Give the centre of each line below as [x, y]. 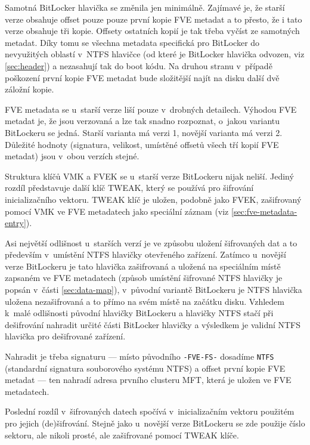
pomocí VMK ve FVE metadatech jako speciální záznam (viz [117, 211]
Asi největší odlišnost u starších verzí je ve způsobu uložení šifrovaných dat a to [151, 242]
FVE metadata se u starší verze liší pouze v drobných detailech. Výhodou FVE [151, 109]
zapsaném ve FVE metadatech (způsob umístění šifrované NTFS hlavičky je [144, 278]
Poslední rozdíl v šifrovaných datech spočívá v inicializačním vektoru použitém [150, 411]
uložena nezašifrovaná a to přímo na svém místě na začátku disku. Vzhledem [145, 301]
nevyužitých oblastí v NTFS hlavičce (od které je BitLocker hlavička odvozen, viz [155, 54]
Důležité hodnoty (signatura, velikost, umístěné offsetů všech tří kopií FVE [142, 144]
